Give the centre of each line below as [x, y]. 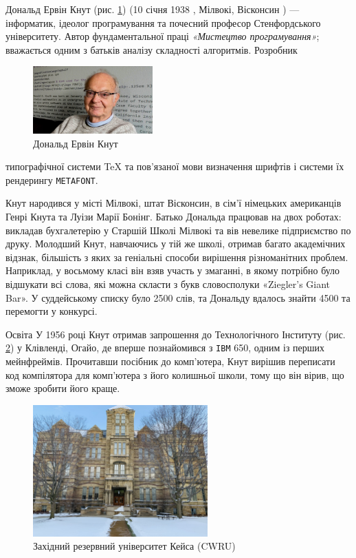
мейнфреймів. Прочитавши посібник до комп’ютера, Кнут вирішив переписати [170, 361]
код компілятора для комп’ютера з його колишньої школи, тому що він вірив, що [175, 374]
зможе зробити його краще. [63, 388]
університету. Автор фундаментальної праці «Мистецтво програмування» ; [163, 36]
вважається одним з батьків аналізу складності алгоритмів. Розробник [152, 49]
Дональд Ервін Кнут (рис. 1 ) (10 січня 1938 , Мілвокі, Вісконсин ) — [153, 9]
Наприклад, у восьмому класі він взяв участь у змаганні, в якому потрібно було [173, 270]
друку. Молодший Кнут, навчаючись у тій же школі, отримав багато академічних [176, 244]
